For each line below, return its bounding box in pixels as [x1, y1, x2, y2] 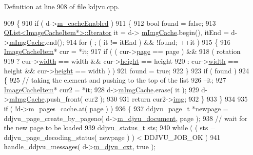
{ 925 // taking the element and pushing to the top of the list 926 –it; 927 [4, 75, 226, 85]
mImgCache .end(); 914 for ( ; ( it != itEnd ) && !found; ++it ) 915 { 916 [9, 36, 231, 47]
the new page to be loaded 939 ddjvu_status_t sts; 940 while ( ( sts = [4, 122, 216, 133]
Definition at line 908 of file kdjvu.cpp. [4, 1, 120, 11]
